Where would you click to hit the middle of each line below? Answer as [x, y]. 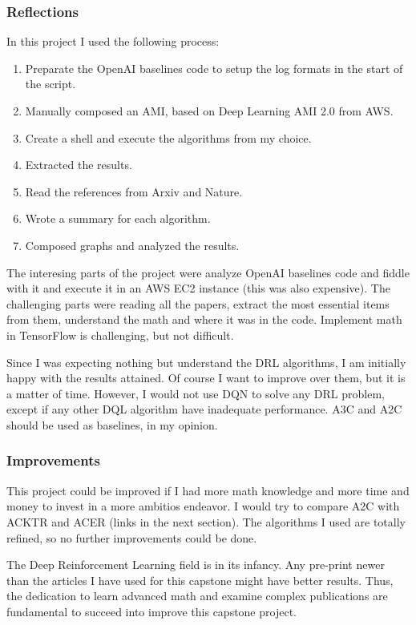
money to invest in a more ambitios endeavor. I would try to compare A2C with [203, 506]
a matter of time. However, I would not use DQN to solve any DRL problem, [196, 393]
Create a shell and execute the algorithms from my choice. [168, 137]
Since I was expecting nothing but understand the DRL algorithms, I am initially [206, 362]
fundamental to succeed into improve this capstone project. [151, 611]
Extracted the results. [79, 165]
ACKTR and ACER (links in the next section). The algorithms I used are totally [206, 521]
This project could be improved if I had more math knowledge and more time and [208, 490]
